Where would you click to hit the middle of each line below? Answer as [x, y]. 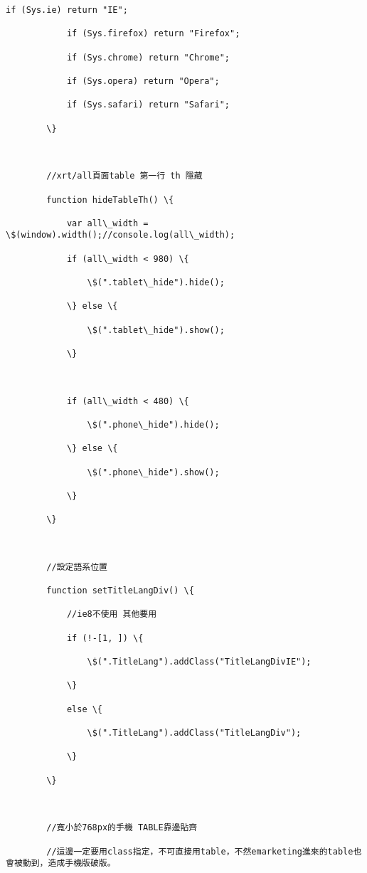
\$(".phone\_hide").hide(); [153, 424]
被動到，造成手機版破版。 [65, 863]
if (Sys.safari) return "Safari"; [148, 105]
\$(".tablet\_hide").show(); [156, 330]
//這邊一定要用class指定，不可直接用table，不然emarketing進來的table [200, 851]
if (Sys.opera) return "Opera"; [143, 81]
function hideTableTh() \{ [110, 200]
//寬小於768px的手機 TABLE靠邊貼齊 [122, 828]
